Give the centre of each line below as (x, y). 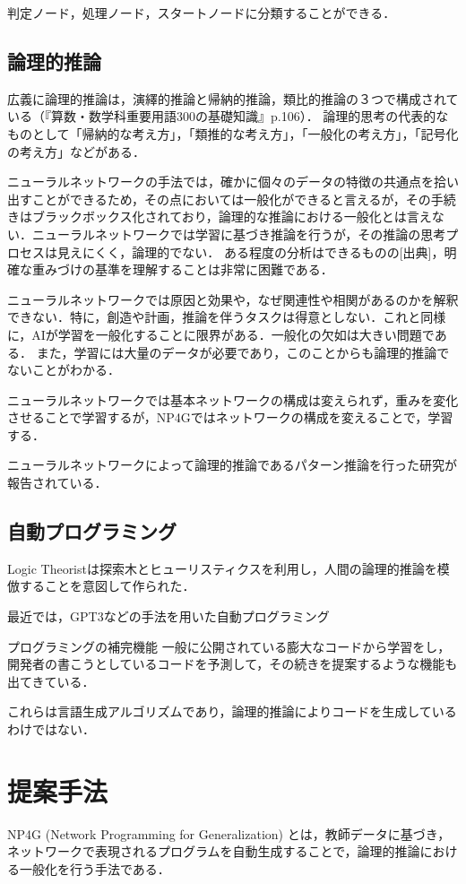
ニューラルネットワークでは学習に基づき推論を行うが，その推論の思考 (239, 234)
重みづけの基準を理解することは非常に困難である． (182, 269)
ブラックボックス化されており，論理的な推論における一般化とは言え (232, 217)
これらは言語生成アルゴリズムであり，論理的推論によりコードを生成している (232, 711)
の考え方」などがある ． (76, 151)
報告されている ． (57, 483)
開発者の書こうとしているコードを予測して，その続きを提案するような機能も (233, 664)
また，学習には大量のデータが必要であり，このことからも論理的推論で (243, 352)
